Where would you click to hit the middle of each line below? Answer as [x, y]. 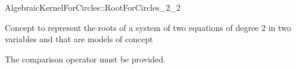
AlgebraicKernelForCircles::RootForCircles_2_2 [93, 7]
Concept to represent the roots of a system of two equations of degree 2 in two [148, 27]
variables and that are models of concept [79, 39]
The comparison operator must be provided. [85, 59]
